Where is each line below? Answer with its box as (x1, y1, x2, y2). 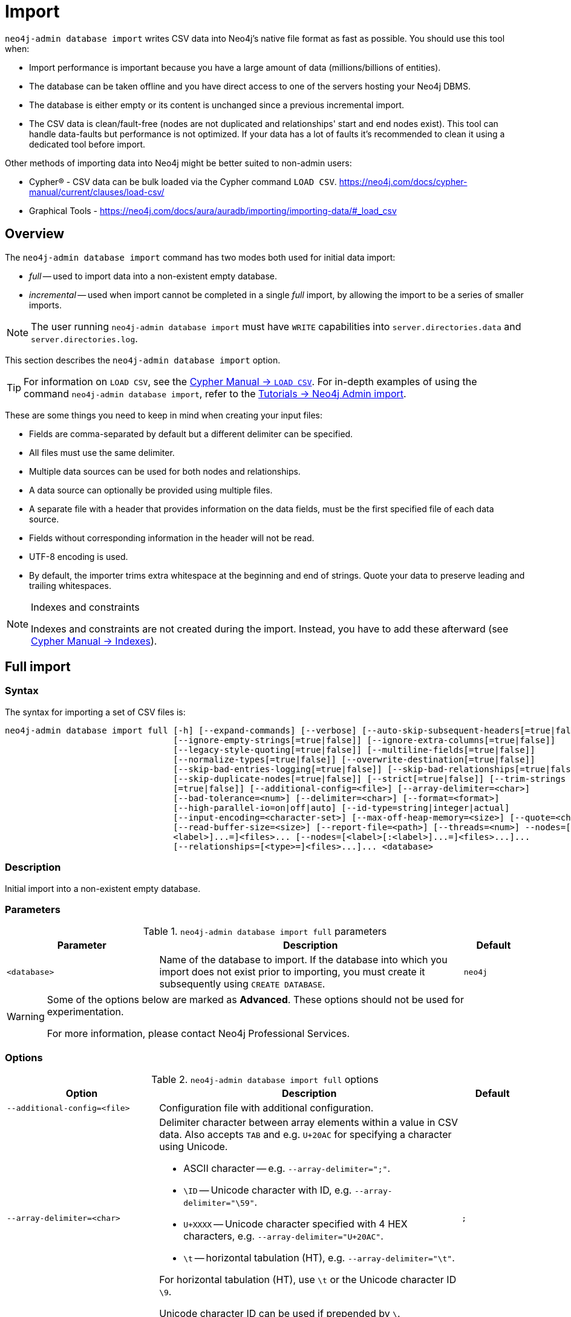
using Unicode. (159, 1140, 228, 1153)
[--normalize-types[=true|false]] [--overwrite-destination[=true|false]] (173, 754, 535, 764)
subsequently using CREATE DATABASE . (159, 978, 325, 990)
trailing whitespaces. (29, 580, 111, 591)
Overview (5, 226, 65, 242)
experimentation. (47, 1006, 124, 1018)
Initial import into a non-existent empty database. (5, 883, 201, 894)
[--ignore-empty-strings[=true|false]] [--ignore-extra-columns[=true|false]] (173, 735, 556, 745)
